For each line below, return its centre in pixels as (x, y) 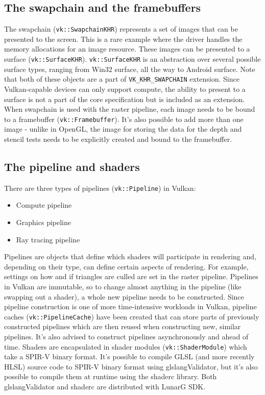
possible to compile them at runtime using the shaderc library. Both (111, 376)
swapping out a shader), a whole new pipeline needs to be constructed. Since (124, 296)
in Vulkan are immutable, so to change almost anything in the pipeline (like (123, 286)
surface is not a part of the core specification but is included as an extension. (125, 99)
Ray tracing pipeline (48, 239)
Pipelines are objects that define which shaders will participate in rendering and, (130, 256)
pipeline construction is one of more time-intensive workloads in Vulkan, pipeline (130, 306)
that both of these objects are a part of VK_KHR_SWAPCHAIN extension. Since (122, 79)
